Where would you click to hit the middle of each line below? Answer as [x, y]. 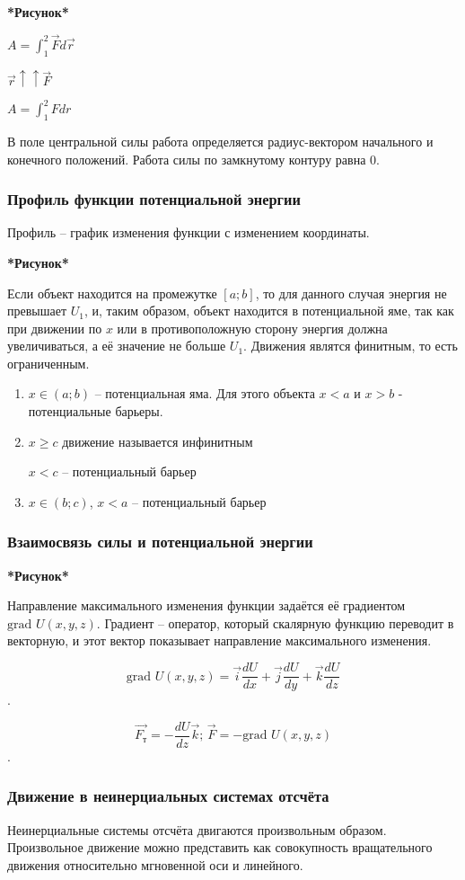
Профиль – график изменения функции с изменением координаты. [189, 232]
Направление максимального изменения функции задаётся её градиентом [206, 605]
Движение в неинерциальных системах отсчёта [168, 796]
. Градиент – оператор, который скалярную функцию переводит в [275, 622]
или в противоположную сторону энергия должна [252, 328]
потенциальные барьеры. [96, 411]
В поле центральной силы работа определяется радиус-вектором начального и [220, 141]
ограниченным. [48, 363]
